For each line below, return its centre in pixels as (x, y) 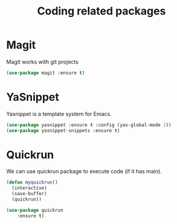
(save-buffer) (29, 194)
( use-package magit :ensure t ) (46, 73)
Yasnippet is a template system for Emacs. (59, 114)
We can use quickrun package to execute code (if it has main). (84, 171)
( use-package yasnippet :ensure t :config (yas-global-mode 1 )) (89, 125)
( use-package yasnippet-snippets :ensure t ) (63, 130)
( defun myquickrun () (32, 182)
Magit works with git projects (42, 62)
